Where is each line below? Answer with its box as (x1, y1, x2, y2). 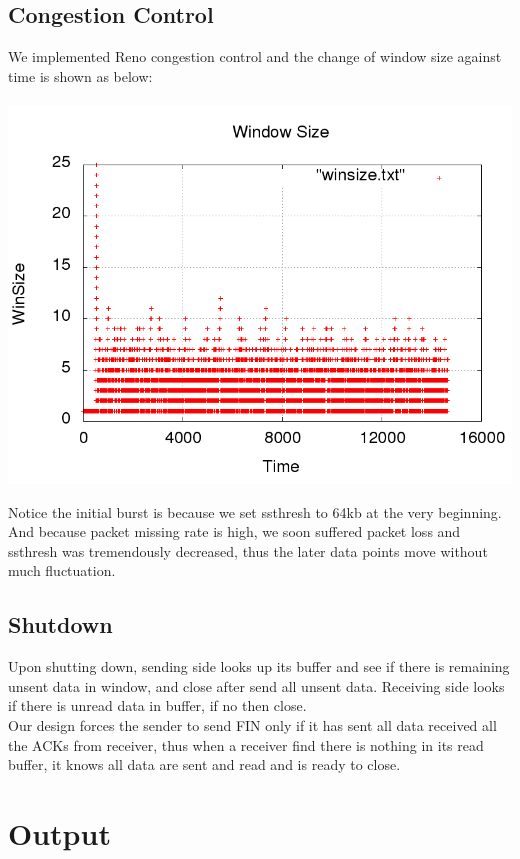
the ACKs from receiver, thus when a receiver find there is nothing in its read (8, 734, 484, 755)
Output (8, 812, 111, 853)
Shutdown (8, 609, 113, 640)
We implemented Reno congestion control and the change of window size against (8, 46, 502, 67)
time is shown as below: (8, 65, 153, 86)
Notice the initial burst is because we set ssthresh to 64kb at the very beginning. (8, 501, 502, 522)
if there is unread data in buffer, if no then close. (8, 695, 307, 716)
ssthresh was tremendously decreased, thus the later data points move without (8, 540, 488, 561)
